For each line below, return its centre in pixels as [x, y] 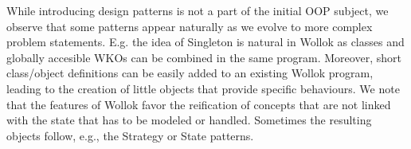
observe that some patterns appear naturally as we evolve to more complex [190, 26]
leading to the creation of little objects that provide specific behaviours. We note [203, 88]
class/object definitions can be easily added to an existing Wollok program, [190, 73]
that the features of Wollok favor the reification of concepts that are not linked [199, 104]
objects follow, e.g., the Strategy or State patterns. [130, 135]
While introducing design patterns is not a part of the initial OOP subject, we [198, 10]
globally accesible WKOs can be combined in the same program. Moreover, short [204, 57]
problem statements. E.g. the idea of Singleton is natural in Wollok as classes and [205, 42]
